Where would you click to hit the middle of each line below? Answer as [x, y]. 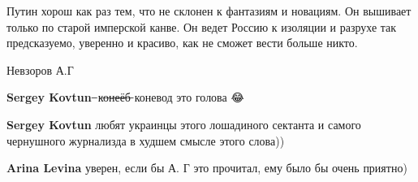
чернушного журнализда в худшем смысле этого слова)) [146, 140]
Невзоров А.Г [40, 69]
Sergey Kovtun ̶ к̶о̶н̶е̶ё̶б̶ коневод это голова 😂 [125, 97]
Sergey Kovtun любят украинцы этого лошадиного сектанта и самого [184, 124]
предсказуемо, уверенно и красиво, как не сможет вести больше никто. [182, 43]
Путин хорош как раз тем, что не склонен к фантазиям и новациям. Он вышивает [209, 11]
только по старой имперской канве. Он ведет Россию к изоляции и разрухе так [202, 26]
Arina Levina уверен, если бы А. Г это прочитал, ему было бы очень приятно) [207, 168]
